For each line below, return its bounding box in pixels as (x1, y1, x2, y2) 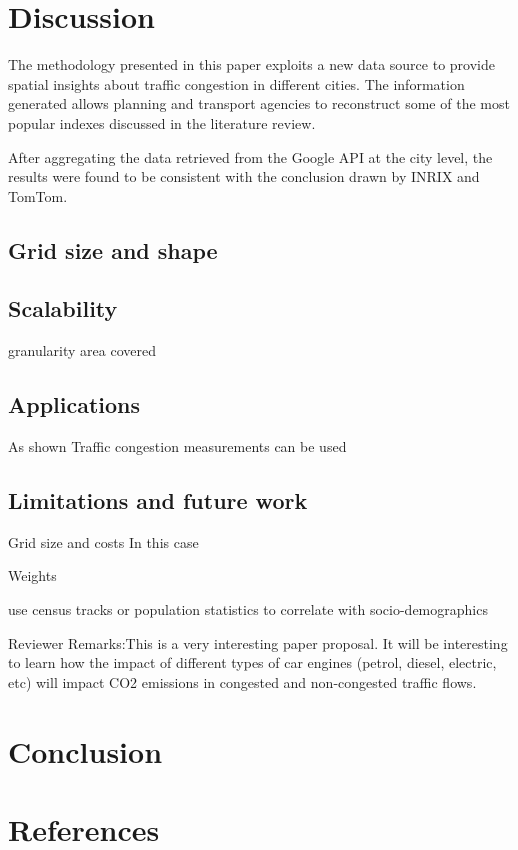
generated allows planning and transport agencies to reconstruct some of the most (8, 93, 510, 114)
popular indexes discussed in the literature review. (8, 112, 316, 133)
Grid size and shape (8, 234, 218, 265)
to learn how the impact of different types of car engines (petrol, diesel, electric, (8, 652, 497, 673)
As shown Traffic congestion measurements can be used (8, 436, 347, 457)
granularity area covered (8, 340, 156, 361)
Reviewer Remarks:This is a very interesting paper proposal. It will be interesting (8, 632, 508, 653)
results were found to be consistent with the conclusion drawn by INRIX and (8, 166, 480, 187)
